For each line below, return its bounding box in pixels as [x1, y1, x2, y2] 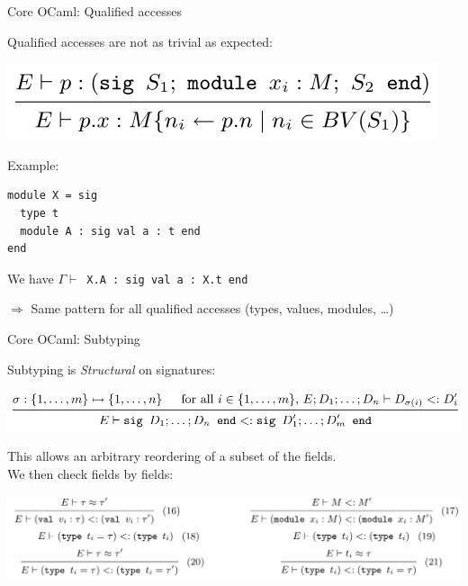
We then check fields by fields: [7, 464, 174, 483]
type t [20, 206, 59, 220]
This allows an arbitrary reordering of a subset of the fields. [7, 446, 337, 465]
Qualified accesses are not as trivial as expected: [7, 32, 273, 50]
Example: [7, 155, 59, 174]
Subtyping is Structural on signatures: [7, 359, 216, 378]
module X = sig [7, 189, 98, 203]
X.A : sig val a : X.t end [86, 273, 248, 286]
